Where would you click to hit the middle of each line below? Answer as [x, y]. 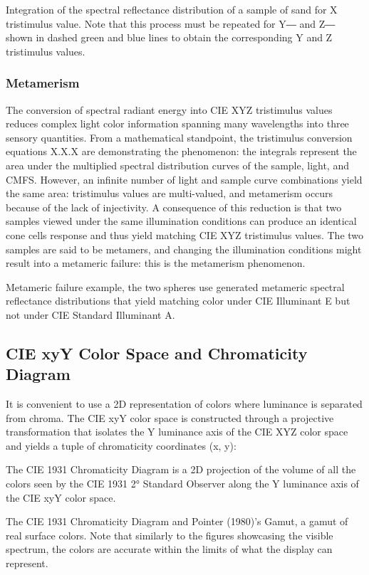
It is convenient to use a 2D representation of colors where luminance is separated [184, 404]
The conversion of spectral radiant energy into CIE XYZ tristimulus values [169, 109]
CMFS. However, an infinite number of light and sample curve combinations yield [184, 179]
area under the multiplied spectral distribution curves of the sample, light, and [177, 165]
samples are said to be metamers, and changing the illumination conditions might [184, 249]
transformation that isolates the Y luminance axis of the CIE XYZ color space [177, 432]
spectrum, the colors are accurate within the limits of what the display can [169, 549]
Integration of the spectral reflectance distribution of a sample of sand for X [172, 9]
